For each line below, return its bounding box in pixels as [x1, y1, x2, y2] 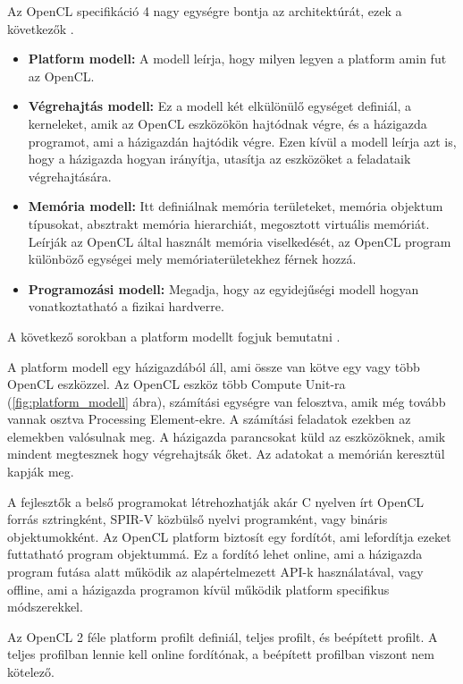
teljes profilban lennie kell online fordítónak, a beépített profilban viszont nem [7, 645, 434, 663]
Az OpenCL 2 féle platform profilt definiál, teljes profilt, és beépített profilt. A [7, 627, 438, 646]
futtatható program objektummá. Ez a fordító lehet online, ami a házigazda [7, 545, 423, 563]
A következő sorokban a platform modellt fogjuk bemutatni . [7, 326, 341, 345]
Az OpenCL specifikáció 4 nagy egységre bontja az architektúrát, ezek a [7, 2, 402, 20]
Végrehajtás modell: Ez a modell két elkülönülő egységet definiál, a [28, 97, 412, 115]
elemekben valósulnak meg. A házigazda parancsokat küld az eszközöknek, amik [7, 426, 446, 445]
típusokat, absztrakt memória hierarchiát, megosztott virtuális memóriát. [28, 214, 430, 232]
